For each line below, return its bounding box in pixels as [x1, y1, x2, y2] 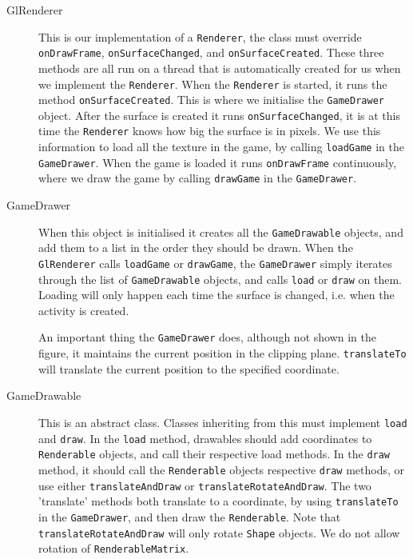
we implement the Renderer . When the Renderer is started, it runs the [38, 75, 387, 92]
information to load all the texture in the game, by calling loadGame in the [38, 138, 404, 155]
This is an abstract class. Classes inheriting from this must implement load [38, 413, 407, 430]
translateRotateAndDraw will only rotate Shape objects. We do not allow [38, 524, 400, 541]
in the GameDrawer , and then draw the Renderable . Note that [38, 508, 341, 525]
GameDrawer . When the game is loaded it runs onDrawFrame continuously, [38, 154, 397, 170]
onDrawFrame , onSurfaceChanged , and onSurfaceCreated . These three [38, 44, 384, 61]
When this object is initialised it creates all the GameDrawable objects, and [38, 223, 403, 240]
